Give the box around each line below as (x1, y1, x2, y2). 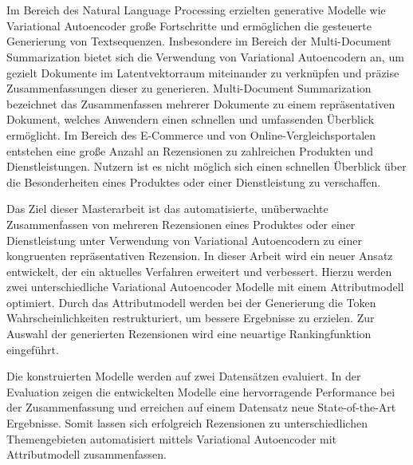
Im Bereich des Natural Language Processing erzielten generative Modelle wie (6, 2, 386, 18)
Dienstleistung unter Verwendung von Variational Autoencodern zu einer (6, 231, 362, 248)
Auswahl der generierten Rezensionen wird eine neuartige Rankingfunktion (6, 325, 372, 342)
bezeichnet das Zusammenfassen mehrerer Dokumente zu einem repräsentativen (6, 95, 395, 112)
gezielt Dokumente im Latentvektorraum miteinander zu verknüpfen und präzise (6, 64, 399, 81)
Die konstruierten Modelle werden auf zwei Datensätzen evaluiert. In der (6, 368, 361, 384)
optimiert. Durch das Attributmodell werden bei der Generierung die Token (6, 294, 376, 310)
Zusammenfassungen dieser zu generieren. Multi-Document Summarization (6, 80, 372, 97)
